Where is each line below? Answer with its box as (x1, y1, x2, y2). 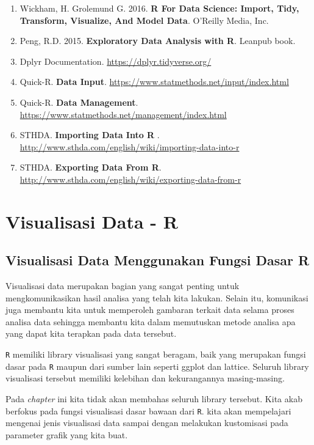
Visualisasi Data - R (5, 208, 178, 234)
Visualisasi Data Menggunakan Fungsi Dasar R (5, 251, 310, 270)
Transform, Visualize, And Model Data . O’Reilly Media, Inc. (20, 13, 269, 26)
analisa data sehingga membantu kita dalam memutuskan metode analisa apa (5, 315, 296, 328)
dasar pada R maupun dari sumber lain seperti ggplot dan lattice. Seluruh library (5, 359, 309, 372)
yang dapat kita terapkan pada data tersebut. (5, 327, 177, 340)
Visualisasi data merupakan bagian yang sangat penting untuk (5, 279, 240, 292)
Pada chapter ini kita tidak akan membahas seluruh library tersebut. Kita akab (5, 392, 302, 405)
